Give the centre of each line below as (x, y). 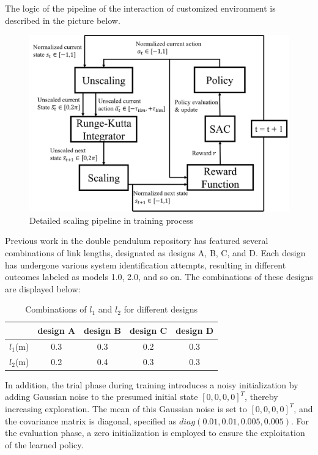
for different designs (161, 309)
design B (103, 330)
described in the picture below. (63, 20)
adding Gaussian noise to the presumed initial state (102, 397)
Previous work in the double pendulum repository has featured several (137, 241)
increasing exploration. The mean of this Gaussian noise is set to (126, 408)
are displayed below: (43, 288)
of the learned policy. (44, 444)
